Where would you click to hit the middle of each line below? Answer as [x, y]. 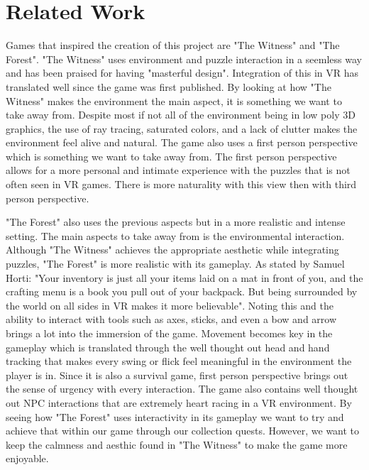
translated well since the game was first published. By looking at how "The [169, 86]
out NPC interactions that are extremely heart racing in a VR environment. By [179, 402]
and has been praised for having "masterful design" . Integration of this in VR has [182, 73]
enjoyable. [27, 458]
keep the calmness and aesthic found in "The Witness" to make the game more [177, 444]
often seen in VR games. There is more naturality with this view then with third [181, 184]
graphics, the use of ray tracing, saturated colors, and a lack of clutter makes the [182, 128]
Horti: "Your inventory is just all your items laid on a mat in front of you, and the [184, 277]
